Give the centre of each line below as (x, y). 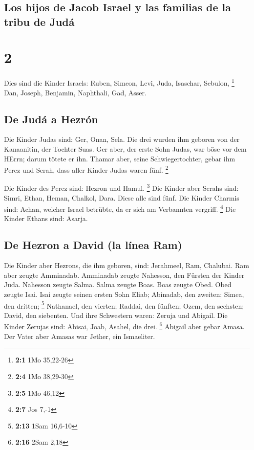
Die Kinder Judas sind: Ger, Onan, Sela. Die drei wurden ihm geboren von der (122, 139)
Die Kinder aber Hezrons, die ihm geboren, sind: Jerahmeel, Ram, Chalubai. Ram (127, 265)
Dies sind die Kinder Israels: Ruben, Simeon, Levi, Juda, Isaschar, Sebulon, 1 (119, 82)
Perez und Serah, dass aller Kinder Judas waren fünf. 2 (86, 169)
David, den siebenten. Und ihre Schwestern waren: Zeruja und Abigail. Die (116, 315)
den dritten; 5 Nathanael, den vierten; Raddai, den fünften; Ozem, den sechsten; (124, 305)
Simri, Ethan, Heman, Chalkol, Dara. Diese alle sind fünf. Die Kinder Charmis (122, 197)
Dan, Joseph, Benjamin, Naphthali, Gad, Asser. (75, 92)
